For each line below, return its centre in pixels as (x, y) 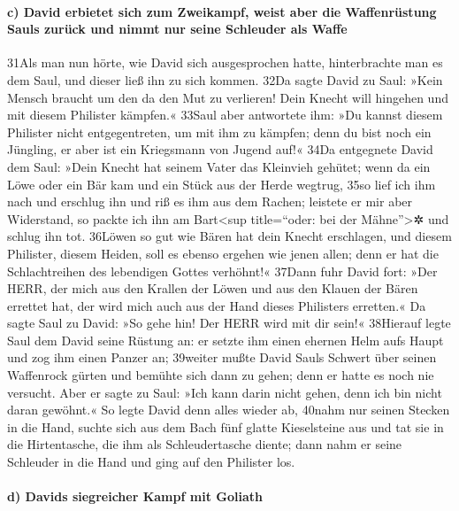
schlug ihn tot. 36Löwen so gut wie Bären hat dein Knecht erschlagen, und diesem (229, 236)
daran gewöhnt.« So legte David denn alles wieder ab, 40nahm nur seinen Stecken (229, 410)
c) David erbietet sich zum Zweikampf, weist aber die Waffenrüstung (222, 11)
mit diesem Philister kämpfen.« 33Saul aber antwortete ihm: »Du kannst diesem (225, 115)
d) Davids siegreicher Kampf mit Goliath (135, 496)
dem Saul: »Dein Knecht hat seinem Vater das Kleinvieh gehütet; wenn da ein (219, 166)
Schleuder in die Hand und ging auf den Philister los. (151, 462)
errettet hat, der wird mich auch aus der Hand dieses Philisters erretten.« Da (217, 305)
